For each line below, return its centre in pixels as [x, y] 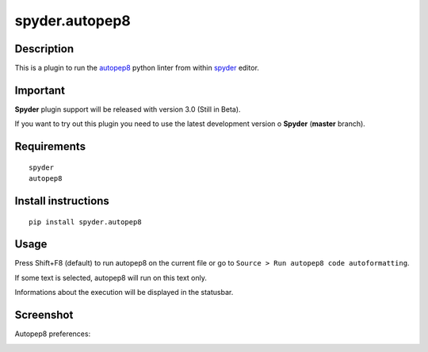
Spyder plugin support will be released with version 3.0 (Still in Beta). [128, 109]
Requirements [50, 147]
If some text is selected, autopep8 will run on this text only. [111, 277]
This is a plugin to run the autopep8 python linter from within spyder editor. [137, 68]
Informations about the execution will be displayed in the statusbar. [124, 293]
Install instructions [62, 201]
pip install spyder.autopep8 [85, 222]
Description [44, 49]
